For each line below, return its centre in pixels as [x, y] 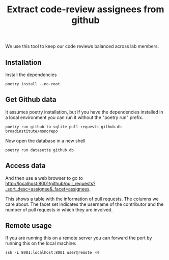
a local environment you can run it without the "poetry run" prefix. [74, 117]
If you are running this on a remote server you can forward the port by [79, 238]
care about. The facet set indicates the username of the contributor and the [84, 204]
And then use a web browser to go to [44, 178]
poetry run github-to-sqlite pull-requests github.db [64, 127]
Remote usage [29, 226]
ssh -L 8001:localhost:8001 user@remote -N [52, 253]
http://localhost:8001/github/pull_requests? [50, 183]
